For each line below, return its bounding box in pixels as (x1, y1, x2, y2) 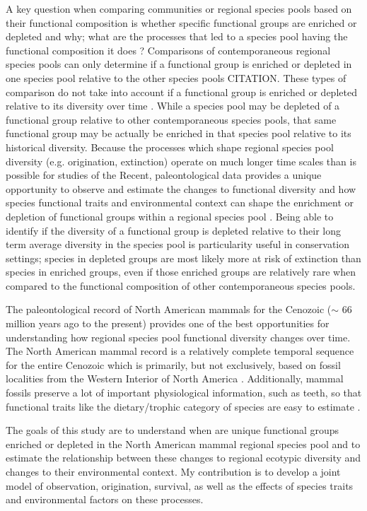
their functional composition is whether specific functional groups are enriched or (6, 15, 357, 30)
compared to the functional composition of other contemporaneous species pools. (6, 278, 356, 293)
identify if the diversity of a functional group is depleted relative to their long (6, 223, 342, 237)
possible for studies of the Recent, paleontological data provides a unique (6, 168, 322, 182)
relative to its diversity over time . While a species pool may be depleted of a (6, 98, 340, 113)
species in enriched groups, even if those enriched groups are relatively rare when (6, 264, 356, 279)
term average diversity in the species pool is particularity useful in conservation (6, 237, 350, 252)
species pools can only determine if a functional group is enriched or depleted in (6, 57, 352, 71)
